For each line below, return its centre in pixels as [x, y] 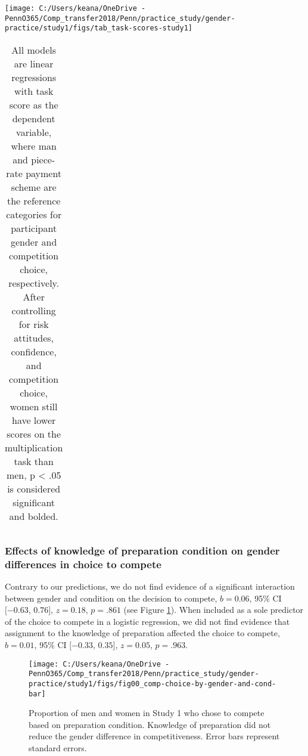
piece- [43, 159]
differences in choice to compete [83, 564]
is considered [34, 488]
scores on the [34, 433]
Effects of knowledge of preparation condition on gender [142, 550]
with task [34, 91]
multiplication [34, 447]
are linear [34, 63]
